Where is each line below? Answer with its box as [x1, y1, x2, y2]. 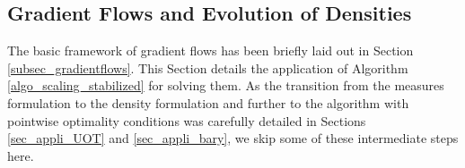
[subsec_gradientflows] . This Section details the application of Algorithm [7, 58, 408, 77]
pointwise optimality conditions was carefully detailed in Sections [7, 111, 366, 130]
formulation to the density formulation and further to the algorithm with [7, 93, 409, 112]
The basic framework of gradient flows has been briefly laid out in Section [7, 41, 414, 60]
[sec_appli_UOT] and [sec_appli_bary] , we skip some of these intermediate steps [7, 129, 459, 147]
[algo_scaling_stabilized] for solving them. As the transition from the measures [7, 76, 444, 95]
